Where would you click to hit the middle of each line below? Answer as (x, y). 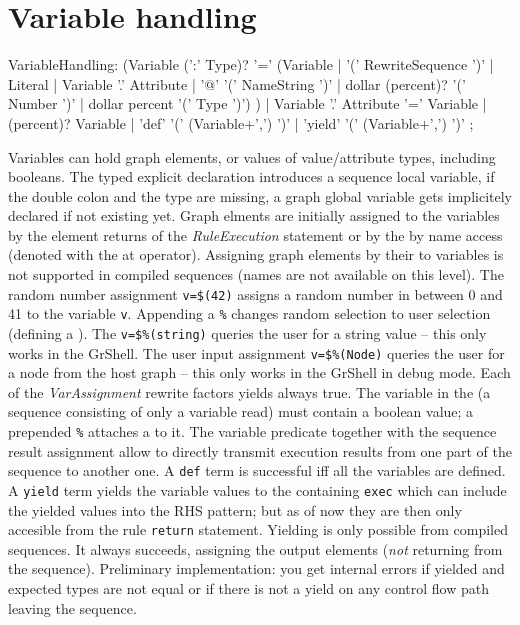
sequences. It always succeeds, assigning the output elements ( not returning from (255, 548)
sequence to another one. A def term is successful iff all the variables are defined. (257, 470)
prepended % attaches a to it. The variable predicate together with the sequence (252, 431)
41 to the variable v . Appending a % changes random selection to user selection (249, 313)
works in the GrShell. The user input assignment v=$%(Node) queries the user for (256, 352)
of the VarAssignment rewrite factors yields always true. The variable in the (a (249, 391)
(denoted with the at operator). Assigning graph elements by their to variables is (256, 254)
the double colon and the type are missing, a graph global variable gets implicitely (260, 195)
